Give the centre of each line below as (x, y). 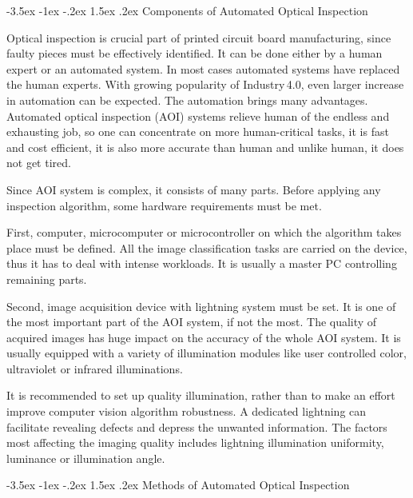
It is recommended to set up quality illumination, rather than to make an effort (201, 395)
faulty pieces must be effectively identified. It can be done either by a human (195, 53)
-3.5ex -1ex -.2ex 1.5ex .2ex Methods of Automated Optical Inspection (178, 485)
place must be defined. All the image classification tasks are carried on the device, (207, 247)
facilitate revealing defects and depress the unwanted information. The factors (197, 426)
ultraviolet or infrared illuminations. (95, 368)
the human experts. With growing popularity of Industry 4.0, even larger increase (205, 84)
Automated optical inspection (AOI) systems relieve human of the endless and (198, 116)
